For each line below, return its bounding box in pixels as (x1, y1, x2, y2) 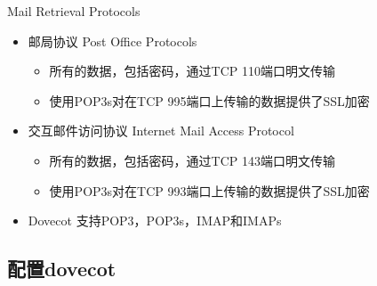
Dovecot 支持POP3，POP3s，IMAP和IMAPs (28, 211, 282, 230)
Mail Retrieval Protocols (7, 2, 140, 20)
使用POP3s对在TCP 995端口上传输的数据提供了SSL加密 (49, 91, 370, 110)
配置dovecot (7, 255, 116, 282)
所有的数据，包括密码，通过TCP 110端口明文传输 (49, 61, 336, 80)
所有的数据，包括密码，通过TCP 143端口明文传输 (49, 151, 336, 169)
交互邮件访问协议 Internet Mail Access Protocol (28, 121, 294, 140)
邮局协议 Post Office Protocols (28, 31, 197, 50)
